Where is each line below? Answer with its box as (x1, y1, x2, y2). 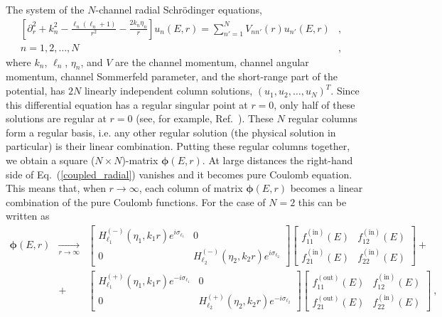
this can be (298, 194, 347, 209)
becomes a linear (290, 181, 363, 195)
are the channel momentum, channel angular (115, 54, 309, 69)
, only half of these (274, 97, 355, 112)
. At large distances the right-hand (202, 153, 353, 168)
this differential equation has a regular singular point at (6, 97, 248, 112)
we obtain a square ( (6, 153, 95, 168)
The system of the (6, 2, 85, 16)
